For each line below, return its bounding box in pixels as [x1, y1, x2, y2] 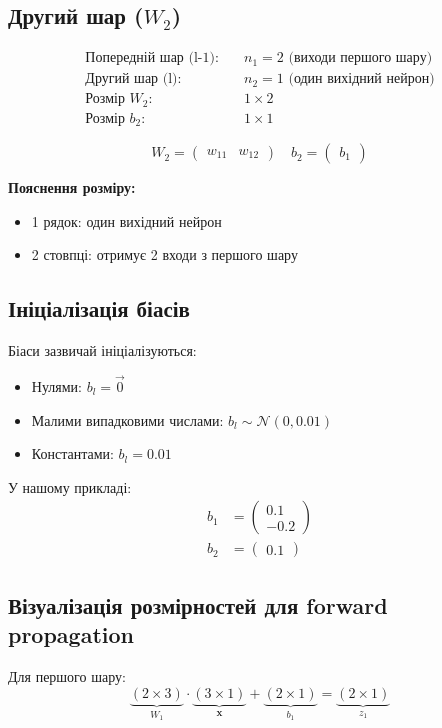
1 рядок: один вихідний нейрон [31, 210, 222, 231]
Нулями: [31, 376, 82, 397]
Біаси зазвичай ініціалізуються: [8, 340, 197, 361]
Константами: [31, 443, 114, 464]
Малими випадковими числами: [31, 409, 224, 430]
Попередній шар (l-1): [85, 51, 219, 66]
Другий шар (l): [85, 72, 182, 87]
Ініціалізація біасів [8, 293, 190, 324]
